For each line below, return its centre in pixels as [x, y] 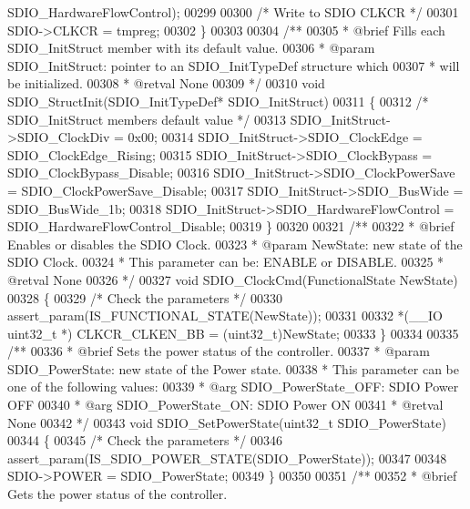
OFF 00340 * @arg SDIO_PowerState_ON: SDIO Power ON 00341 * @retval [225, 405]
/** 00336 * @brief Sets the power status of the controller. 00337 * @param [219, 351]
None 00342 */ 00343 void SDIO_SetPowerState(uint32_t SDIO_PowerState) [227, 422]
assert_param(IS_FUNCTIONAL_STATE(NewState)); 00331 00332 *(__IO [225, 316]
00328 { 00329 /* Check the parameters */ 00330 [145, 297]
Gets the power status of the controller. [117, 494]
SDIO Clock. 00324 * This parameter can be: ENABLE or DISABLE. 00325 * [226, 262]
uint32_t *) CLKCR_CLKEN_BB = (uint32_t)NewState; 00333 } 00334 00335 [233, 333]
